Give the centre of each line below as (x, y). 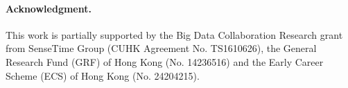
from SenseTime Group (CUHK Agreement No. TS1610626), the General (161, 48)
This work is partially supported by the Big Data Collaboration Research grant (174, 34)
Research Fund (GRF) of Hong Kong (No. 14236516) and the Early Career (165, 61)
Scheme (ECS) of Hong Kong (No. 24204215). (103, 75)
